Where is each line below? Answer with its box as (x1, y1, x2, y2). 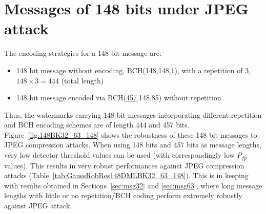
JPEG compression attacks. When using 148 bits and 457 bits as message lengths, (4, 139, 261, 150)
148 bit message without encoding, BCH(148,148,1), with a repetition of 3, (16, 65, 251, 75)
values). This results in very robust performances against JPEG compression (4, 160, 244, 170)
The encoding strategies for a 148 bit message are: (4, 48, 161, 58)
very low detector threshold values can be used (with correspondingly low (4, 149, 235, 160)
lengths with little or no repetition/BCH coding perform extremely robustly (4, 190, 242, 201)
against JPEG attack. (4, 200, 72, 210)
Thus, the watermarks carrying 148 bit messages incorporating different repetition (4, 109, 262, 120)
